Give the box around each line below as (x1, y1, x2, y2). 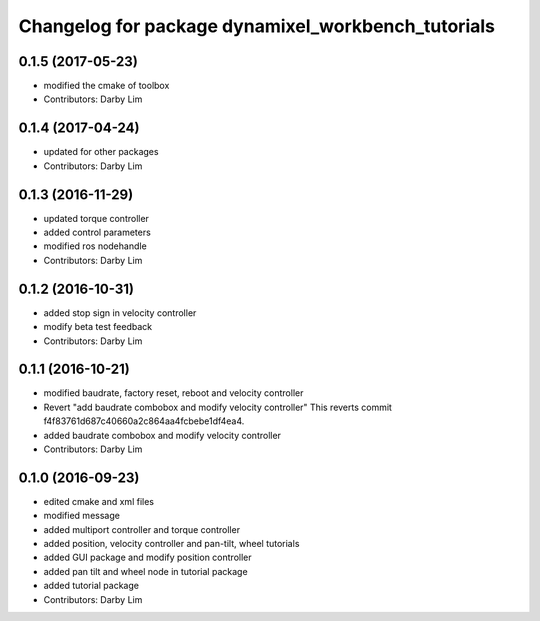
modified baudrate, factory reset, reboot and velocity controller (43, 387, 304, 399)
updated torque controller (43, 212, 150, 224)
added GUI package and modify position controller (43, 551, 252, 564)
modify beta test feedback (43, 321, 153, 333)
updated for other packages (43, 146, 159, 158)
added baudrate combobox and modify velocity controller (43, 429, 282, 441)
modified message (43, 510, 120, 522)
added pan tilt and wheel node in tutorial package (43, 565, 249, 577)
